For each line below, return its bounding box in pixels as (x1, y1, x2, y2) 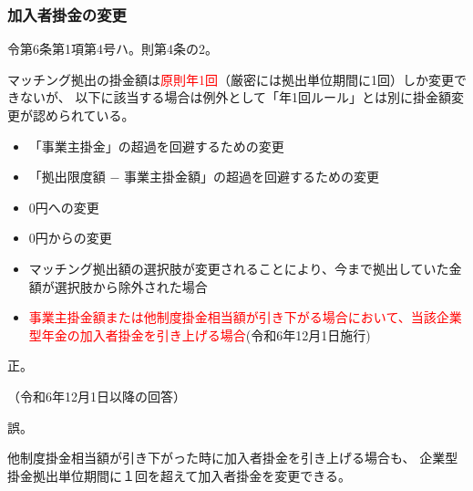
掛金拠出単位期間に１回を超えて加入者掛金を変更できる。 (7, 465, 352, 485)
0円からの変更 (28, 228, 112, 247)
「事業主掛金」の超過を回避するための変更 (28, 136, 284, 155)
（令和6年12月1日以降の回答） (7, 386, 186, 405)
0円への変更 (28, 197, 99, 216)
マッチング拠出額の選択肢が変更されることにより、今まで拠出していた (28, 258, 449, 277)
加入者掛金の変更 (7, 3, 127, 26)
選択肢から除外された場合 (54, 277, 208, 296)
